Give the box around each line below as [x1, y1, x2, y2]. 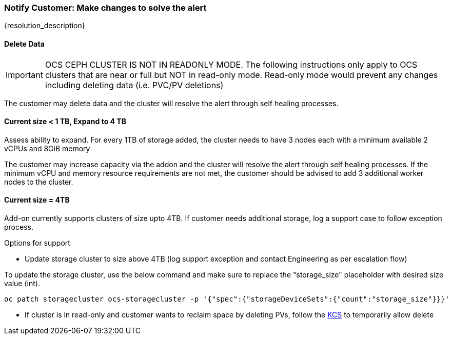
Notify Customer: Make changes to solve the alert [4, 3, 207, 13]
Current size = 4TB [4, 195, 70, 205]
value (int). [4, 279, 40, 288]
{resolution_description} [4, 21, 85, 30]
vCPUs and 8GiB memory [4, 144, 90, 153]
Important [6, 69, 43, 80]
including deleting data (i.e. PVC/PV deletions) [45, 79, 224, 90]
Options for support [4, 238, 70, 248]
